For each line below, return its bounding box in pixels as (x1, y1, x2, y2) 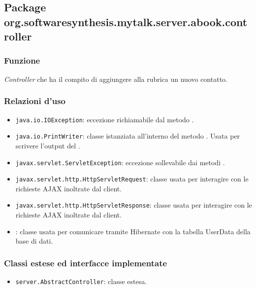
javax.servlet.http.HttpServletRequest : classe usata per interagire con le (15, 174, 249, 184)
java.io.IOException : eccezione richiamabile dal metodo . (15, 114, 194, 124)
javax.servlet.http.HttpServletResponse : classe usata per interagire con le (15, 200, 252, 210)
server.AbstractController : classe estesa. (15, 276, 147, 287)
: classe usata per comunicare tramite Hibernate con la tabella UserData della (15, 226, 251, 236)
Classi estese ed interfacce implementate (4, 256, 167, 269)
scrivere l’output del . (15, 140, 80, 150)
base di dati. (15, 236, 53, 246)
